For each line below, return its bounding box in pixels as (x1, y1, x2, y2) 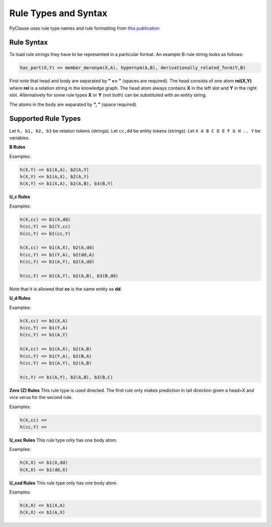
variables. (9, 135, 30, 141)
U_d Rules (9, 295, 31, 301)
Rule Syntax (9, 38, 48, 47)
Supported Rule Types (9, 114, 81, 123)
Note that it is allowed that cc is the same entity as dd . (9, 286, 122, 292)
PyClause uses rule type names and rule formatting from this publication (9, 25, 160, 31)
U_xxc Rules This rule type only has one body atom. (9, 437, 118, 443)
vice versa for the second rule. (9, 394, 73, 401)
